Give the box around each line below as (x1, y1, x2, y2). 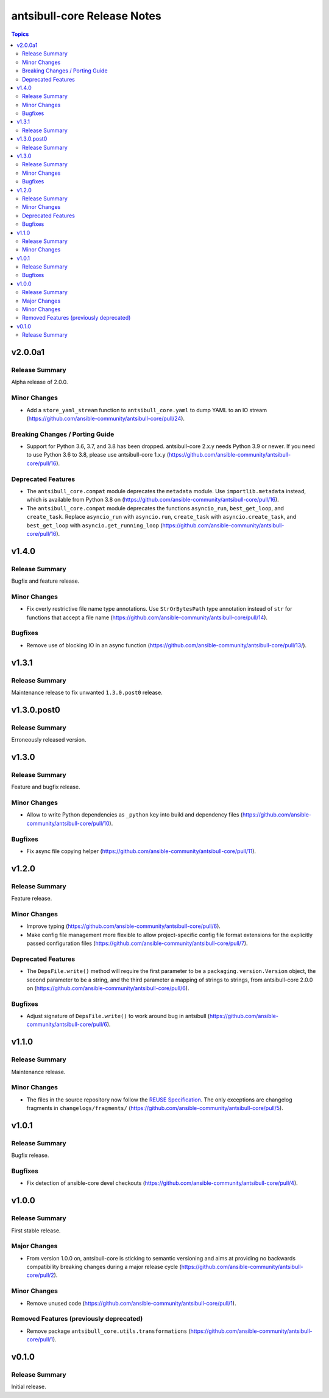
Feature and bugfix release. (11, 783, 80, 791)
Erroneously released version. (11, 736, 87, 743)
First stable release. (11, 1227, 61, 1234)
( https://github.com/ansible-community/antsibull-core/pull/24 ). (26, 415, 185, 422)
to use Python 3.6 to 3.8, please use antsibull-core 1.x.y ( (26, 451, 169, 458)
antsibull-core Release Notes (11, 9, 161, 23)
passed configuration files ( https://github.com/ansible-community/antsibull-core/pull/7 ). (26, 940, 248, 947)
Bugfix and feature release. (11, 577, 80, 585)
